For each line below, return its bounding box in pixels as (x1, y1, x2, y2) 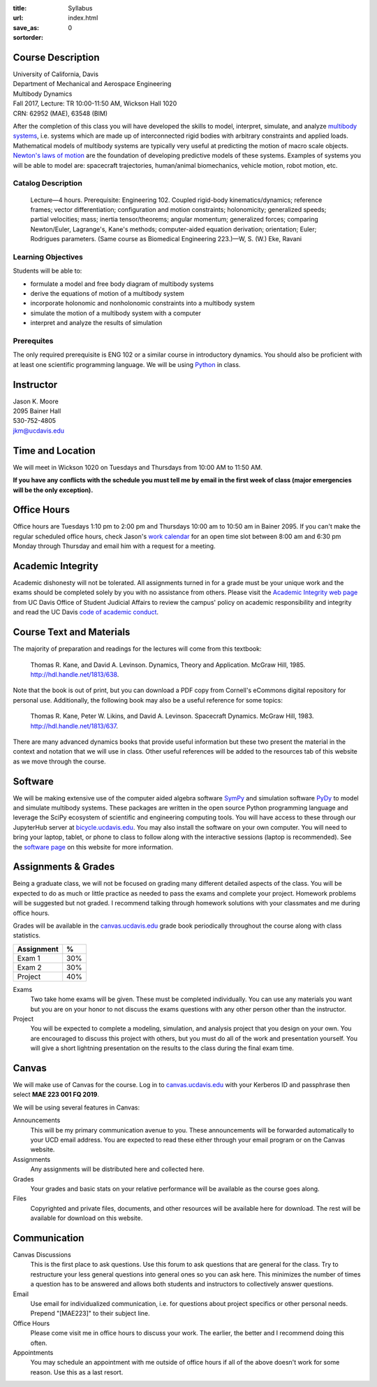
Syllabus (68, 4, 93, 12)
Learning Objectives (13, 252, 84, 261)
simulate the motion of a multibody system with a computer (30, 308, 202, 317)
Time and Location (13, 445, 96, 457)
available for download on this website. (30, 1214, 143, 1223)
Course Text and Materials (13, 626, 131, 638)
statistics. (13, 931, 41, 940)
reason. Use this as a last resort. (30, 1367, 124, 1377)
